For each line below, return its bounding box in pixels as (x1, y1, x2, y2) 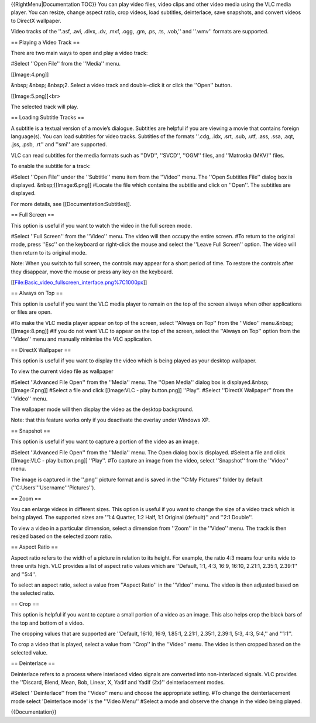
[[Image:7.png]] (11, 387, 48, 394)
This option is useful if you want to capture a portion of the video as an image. (11, 438, 200, 445)
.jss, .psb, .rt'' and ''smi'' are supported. (11, 141, 108, 148)
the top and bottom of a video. (11, 619, 84, 626)
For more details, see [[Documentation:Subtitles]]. (11, 200, 132, 207)
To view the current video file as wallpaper (11, 368, 114, 375)
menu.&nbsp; (260, 319, 294, 326)
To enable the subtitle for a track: (11, 163, 91, 170)
